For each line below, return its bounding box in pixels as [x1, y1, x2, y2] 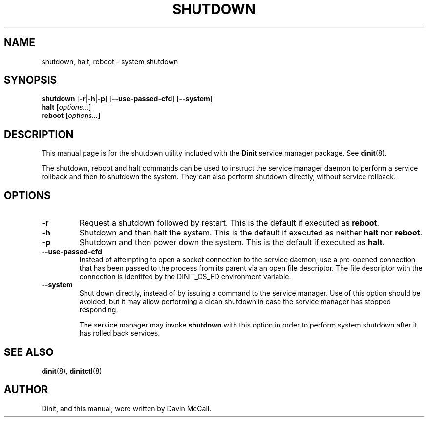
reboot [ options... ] [42, 111, 101, 120]
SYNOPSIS [4, 74, 57, 87]
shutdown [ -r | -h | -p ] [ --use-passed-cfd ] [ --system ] [42, 94, 213, 103]
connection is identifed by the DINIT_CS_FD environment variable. [79, 272, 291, 281]
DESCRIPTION [4, 128, 74, 140]
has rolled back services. [79, 329, 160, 338]
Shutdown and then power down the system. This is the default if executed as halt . [79, 237, 385, 248]
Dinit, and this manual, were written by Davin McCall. [42, 404, 212, 413]
